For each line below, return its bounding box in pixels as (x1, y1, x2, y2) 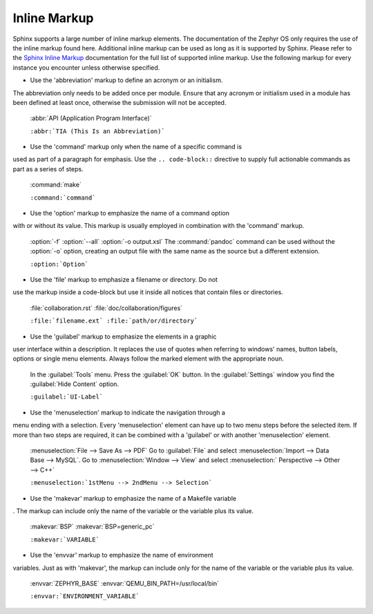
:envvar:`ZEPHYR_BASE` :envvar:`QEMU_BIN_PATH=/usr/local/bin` (30, 579, 220, 587)
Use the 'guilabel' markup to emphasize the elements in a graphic (30, 332, 217, 340)
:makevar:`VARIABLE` (30, 535, 100, 544)
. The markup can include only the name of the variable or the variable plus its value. (12, 507, 254, 515)
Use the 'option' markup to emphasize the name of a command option (30, 209, 229, 218)
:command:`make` (30, 180, 82, 189)
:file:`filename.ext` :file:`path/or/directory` (30, 317, 198, 325)
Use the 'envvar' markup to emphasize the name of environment (30, 551, 213, 559)
